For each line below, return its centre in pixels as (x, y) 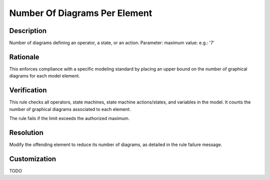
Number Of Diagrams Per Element (81, 13)
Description (28, 31)
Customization (33, 159)
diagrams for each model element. (44, 76)
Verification (28, 90)
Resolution (26, 132)
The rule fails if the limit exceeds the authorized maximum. (69, 118)
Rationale (24, 57)
